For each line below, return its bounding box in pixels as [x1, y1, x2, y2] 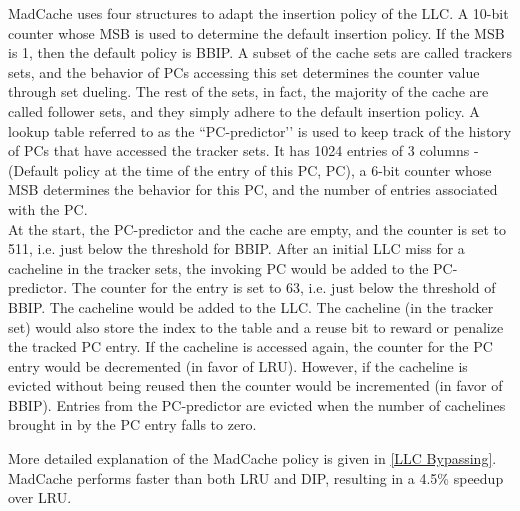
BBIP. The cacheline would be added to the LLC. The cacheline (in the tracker [8, 296, 494, 317]
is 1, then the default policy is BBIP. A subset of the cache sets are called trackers [8, 42, 512, 63]
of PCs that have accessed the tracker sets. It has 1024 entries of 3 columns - [8, 140, 479, 161]
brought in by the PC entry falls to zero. [8, 414, 257, 435]
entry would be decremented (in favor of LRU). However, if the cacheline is [8, 355, 468, 376]
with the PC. [8, 198, 88, 219]
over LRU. [8, 487, 72, 508]
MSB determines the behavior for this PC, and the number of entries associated [8, 179, 498, 200]
